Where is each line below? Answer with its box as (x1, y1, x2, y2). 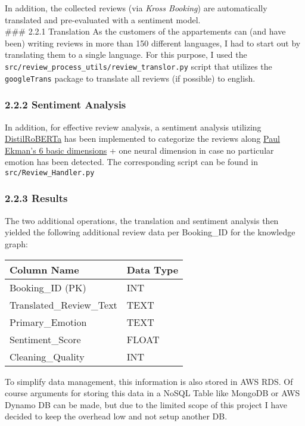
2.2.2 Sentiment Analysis (5, 97, 126, 112)
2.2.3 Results (5, 191, 68, 206)
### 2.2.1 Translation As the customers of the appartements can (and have (5, 25, 286, 38)
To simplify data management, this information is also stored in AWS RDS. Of (5, 375, 293, 387)
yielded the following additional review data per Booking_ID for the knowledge (5, 226, 295, 238)
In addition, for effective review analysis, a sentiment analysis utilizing (5, 120, 262, 133)
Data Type (126, 262, 179, 276)
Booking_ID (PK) (10, 280, 86, 294)
